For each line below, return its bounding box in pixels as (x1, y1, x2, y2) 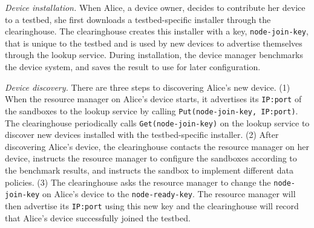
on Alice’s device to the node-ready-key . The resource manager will (42, 187, 296, 200)
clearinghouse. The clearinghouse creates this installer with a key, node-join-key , (5, 25, 309, 37)
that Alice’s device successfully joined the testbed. (5, 211, 191, 224)
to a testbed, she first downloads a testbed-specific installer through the (5, 13, 271, 25)
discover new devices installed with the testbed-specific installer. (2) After (5, 128, 279, 141)
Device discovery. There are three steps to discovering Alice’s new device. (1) (5, 80, 290, 93)
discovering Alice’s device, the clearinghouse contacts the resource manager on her (5, 140, 310, 152)
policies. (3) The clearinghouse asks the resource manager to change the (5, 175, 271, 188)
